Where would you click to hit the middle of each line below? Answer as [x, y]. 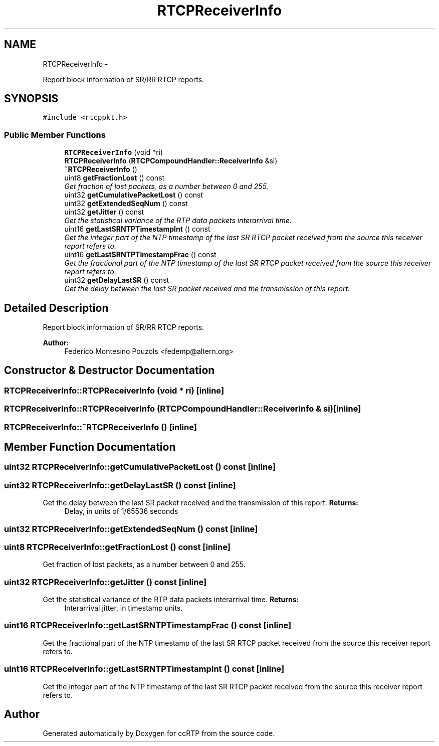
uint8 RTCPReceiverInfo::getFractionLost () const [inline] [117, 547]
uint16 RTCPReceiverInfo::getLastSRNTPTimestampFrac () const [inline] [148, 625]
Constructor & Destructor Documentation [109, 370]
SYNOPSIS [31, 99]
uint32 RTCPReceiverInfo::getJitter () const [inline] [105, 582]
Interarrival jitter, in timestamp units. [124, 608]
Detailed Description [56, 308]
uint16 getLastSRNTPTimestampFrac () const [140, 255]
